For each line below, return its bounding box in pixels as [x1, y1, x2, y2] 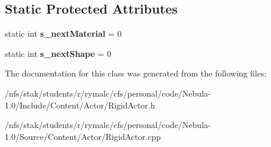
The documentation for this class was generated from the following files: [5, 67, 267, 79]
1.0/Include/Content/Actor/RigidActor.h [5, 98, 155, 111]
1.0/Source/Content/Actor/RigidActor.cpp [5, 130, 161, 142]
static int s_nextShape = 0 [5, 47, 111, 59]
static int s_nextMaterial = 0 [5, 27, 122, 40]
